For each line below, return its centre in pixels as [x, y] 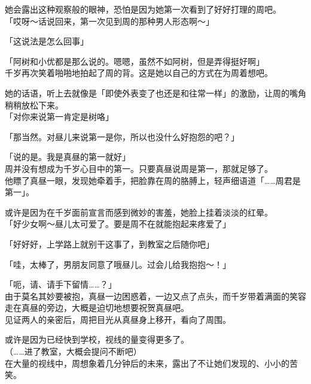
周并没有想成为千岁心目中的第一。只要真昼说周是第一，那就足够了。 [139, 168]
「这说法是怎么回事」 [47, 41]
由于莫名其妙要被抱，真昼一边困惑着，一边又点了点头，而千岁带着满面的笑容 [155, 296]
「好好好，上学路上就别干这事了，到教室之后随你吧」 [109, 244]
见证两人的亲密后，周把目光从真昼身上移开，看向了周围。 [118, 319]
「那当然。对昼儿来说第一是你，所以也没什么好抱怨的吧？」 [122, 136]
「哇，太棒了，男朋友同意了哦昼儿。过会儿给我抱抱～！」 [118, 264]
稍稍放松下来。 [34, 105]
